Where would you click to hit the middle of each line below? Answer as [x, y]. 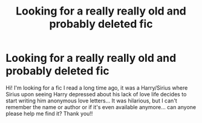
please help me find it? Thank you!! [49, 113]
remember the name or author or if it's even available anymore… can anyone [101, 107]
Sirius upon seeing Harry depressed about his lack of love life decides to [96, 94]
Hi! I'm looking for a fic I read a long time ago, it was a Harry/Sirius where [97, 88]
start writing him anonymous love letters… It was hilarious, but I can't [92, 101]
